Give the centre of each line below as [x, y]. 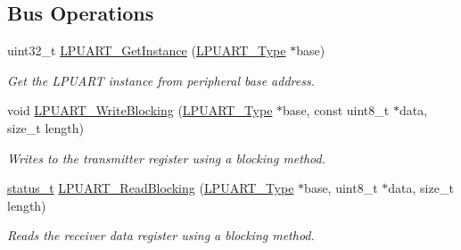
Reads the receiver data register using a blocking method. [161, 235]
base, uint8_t [341, 188]
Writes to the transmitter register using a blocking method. [166, 158]
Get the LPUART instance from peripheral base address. [161, 80]
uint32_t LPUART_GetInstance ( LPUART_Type [147, 50]
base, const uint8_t [336, 110]
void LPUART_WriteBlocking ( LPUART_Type [140, 110]
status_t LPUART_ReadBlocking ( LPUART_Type [151, 188]
